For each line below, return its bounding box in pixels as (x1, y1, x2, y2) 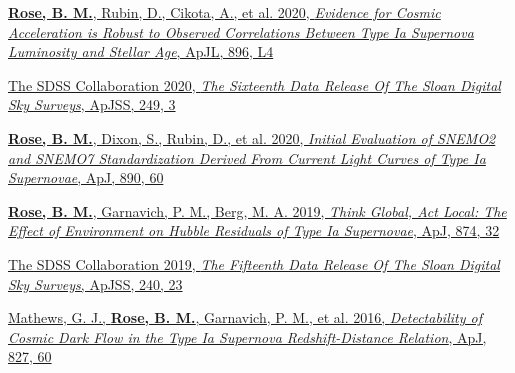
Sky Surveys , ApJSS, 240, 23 (8, 273, 183, 294)
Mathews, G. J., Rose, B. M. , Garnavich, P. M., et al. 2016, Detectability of (8, 307, 482, 328)
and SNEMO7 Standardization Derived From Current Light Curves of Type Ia (8, 147, 486, 168)
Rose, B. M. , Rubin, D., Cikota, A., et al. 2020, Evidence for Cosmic (8, 2, 441, 22)
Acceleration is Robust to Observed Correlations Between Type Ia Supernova (8, 21, 474, 42)
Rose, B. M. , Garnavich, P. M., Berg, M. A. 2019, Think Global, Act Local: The (8, 200, 507, 221)
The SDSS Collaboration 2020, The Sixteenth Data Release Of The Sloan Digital (8, 74, 501, 95)
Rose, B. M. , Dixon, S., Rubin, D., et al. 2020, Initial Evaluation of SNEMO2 (8, 127, 496, 148)
